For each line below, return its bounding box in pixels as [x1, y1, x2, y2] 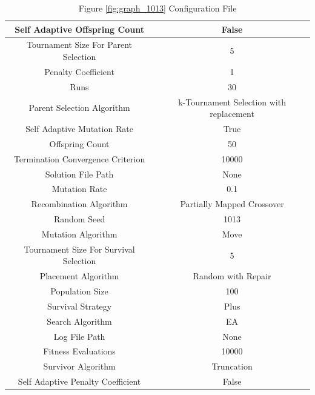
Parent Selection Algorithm [28, 101, 130, 114]
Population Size [50, 285, 108, 297]
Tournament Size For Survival [24, 242, 135, 255]
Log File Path [53, 330, 105, 342]
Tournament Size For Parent [27, 38, 133, 51]
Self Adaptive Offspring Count [15, 22, 144, 35]
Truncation [211, 360, 253, 373]
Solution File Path [45, 167, 114, 180]
